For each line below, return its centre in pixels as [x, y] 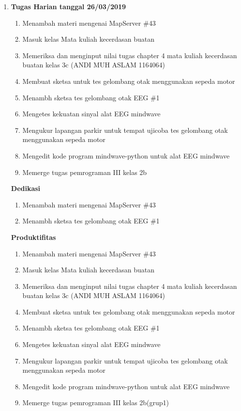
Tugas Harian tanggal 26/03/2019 [68, 6]
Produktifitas [33, 237]
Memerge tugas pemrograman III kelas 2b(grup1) [96, 403]
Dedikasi [26, 188]
